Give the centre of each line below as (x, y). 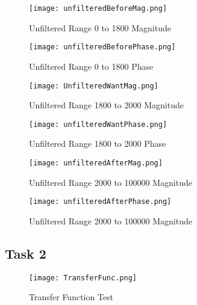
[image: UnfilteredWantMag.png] (94, 86)
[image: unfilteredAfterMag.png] (96, 163)
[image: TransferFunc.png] (83, 278)
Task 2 (26, 253)
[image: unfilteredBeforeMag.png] (98, 8)
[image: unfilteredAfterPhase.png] (100, 202)
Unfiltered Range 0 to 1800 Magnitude (100, 27)
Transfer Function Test (71, 297)
